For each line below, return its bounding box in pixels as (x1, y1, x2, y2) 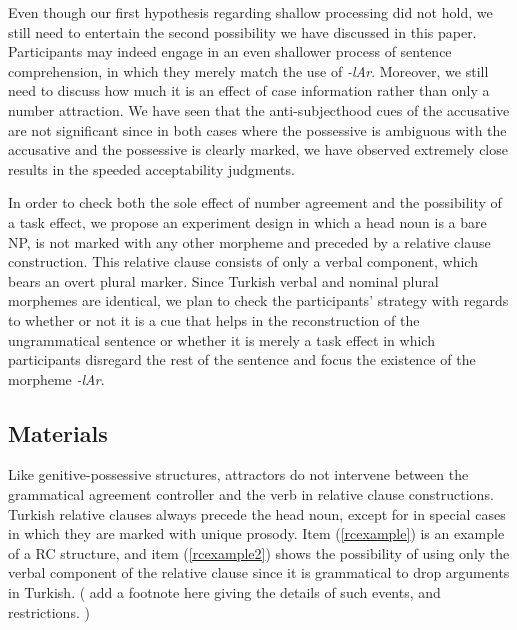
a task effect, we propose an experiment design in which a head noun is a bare (8, 211, 487, 232)
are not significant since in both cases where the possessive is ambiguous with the (8, 119, 507, 140)
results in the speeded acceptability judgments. (8, 158, 295, 179)
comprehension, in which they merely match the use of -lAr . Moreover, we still (8, 60, 489, 81)
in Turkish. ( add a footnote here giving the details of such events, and (8, 582, 441, 603)
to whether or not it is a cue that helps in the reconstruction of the (8, 309, 420, 330)
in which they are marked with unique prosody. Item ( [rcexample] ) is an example (8, 523, 505, 544)
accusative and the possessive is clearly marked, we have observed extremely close (8, 139, 508, 160)
